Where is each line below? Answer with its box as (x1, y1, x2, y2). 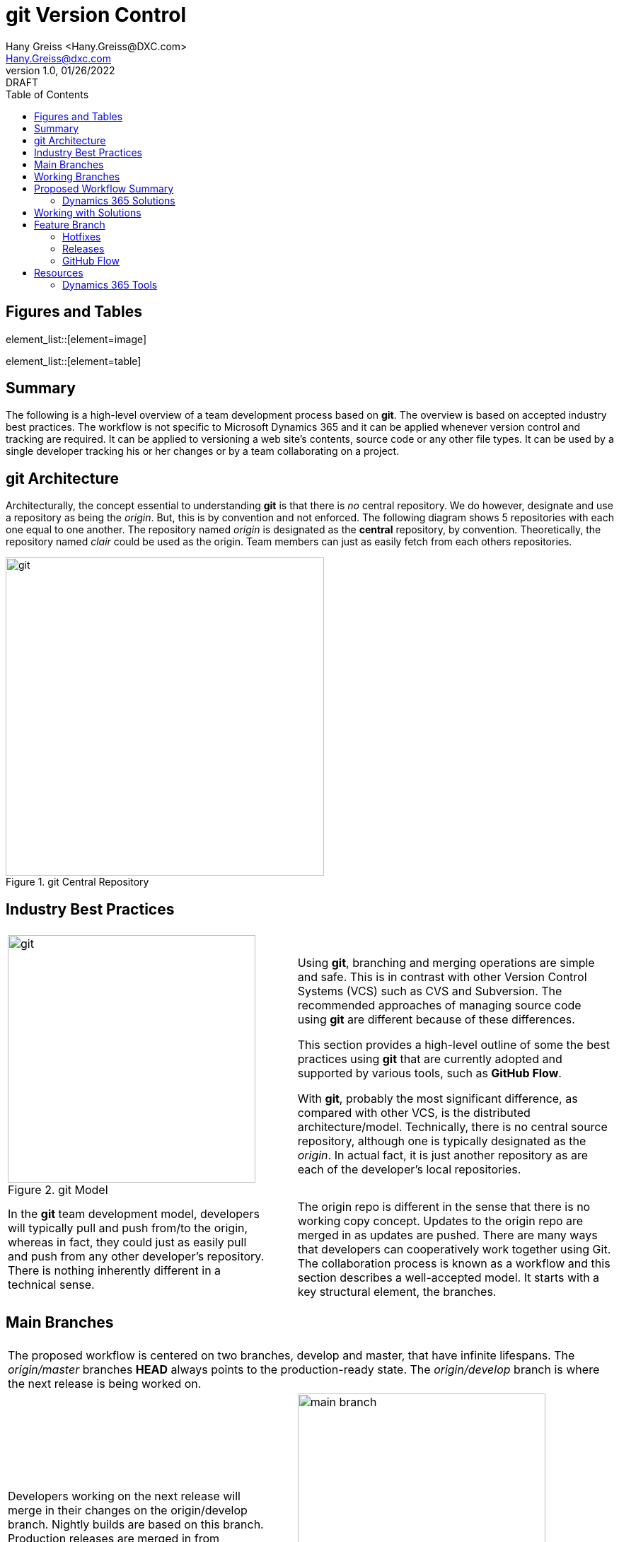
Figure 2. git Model (8, 1183, 108, 1198)
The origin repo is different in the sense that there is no (297, 1200, 591, 1215)
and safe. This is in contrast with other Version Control (297, 970, 587, 985)
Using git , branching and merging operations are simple (297, 956, 595, 970)
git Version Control (6, 3, 186, 27)
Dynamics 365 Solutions (62, 194, 175, 207)
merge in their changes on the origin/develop (8, 1502, 248, 1517)
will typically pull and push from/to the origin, (8, 1221, 248, 1236)
